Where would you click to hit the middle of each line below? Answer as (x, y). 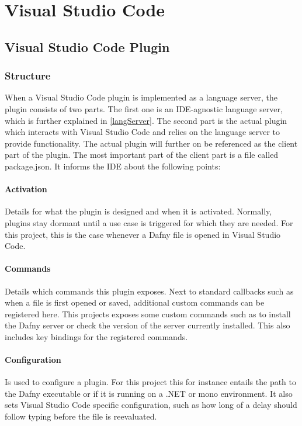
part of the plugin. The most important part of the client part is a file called (142, 155)
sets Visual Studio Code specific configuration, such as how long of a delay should (151, 405)
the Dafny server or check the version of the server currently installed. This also (147, 325)
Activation (26, 189)
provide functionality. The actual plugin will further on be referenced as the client (151, 143)
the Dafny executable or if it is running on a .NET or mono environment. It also (149, 393)
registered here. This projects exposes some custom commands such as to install (148, 314)
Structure (28, 76)
